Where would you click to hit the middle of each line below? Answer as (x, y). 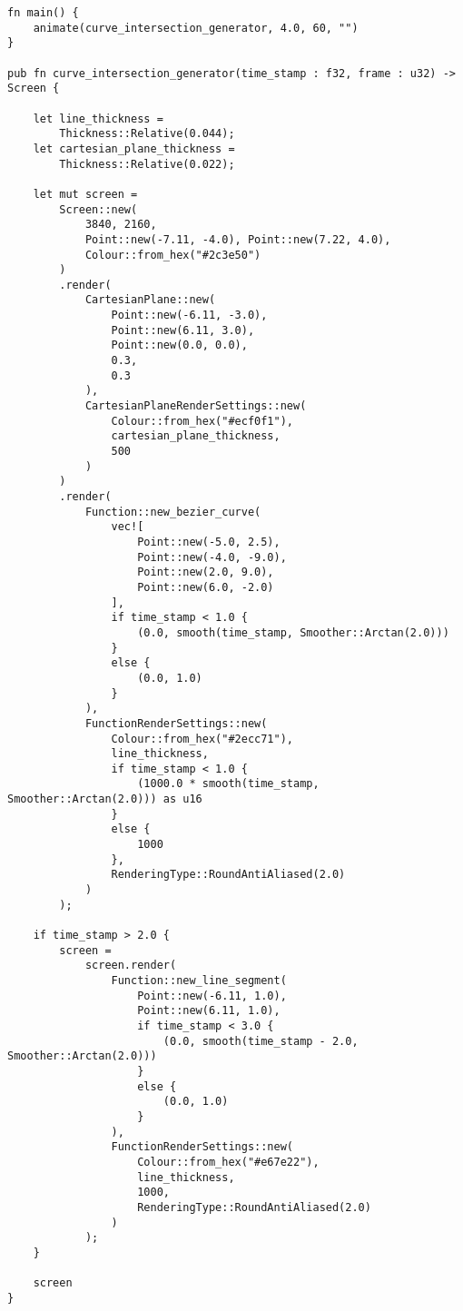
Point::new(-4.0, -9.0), (212, 557)
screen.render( (131, 966)
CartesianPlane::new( (150, 300)
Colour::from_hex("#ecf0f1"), (202, 421)
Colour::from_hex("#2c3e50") (173, 255)
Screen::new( (99, 209)
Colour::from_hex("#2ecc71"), (202, 739)
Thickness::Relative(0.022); (147, 164)
